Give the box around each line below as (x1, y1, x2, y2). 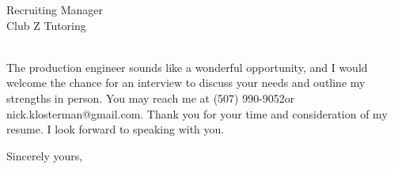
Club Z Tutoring (6, 17, 86, 33)
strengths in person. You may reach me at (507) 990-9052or (6, 89, 295, 106)
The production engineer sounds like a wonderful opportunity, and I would (6, 58, 368, 75)
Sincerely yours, (6, 147, 83, 163)
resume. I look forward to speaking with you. (6, 121, 225, 137)
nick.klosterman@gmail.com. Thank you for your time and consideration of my (6, 105, 388, 122)
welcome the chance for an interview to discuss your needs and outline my (6, 74, 366, 91)
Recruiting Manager (6, 2, 104, 17)
